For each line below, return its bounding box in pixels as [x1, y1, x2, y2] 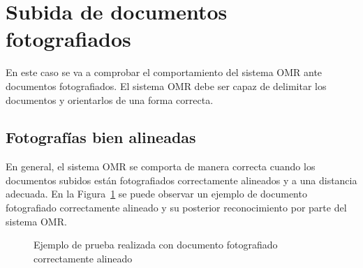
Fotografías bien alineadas [6, 126, 196, 148]
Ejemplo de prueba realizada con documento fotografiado [34, 237, 278, 252]
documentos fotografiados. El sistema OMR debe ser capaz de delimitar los [6, 78, 327, 93]
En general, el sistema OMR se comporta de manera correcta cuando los [6, 159, 316, 174]
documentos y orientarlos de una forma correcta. [6, 92, 214, 107]
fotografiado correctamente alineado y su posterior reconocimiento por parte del [6, 200, 347, 215]
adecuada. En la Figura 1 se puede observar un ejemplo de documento [6, 186, 307, 201]
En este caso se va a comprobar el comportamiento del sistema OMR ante [6, 65, 323, 80]
